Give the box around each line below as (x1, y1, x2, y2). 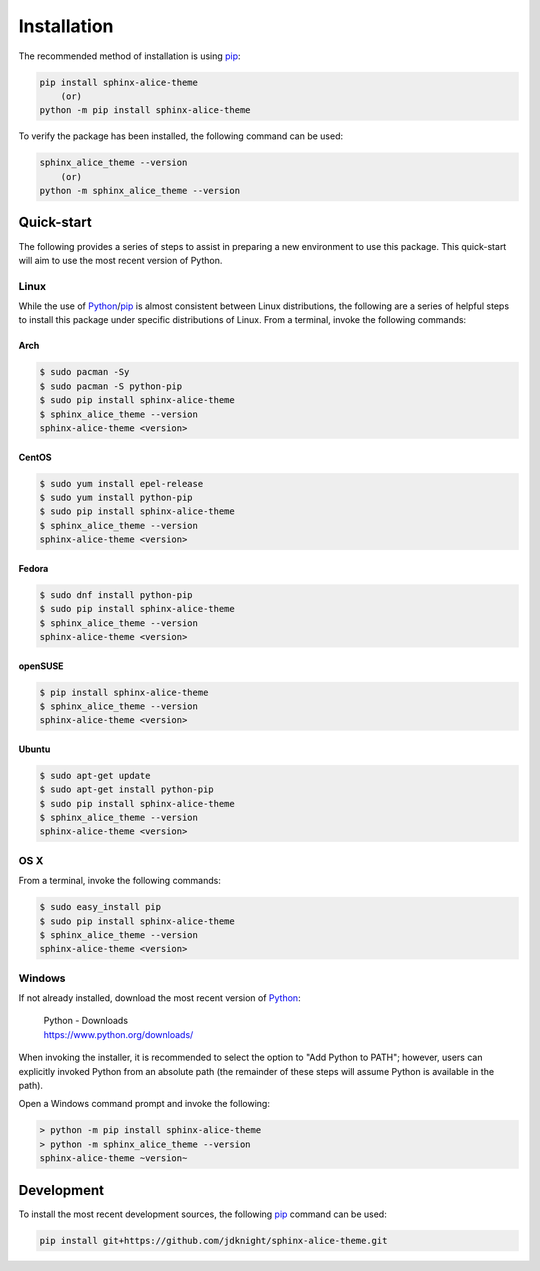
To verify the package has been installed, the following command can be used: (18, 130, 344, 142)
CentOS (18, 451, 52, 463)
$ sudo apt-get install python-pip (39, 784, 214, 795)
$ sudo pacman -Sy (39, 366, 130, 378)
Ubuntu (18, 743, 51, 755)
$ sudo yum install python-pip (39, 492, 194, 503)
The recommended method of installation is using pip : (18, 50, 241, 62)
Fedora (18, 562, 49, 574)
